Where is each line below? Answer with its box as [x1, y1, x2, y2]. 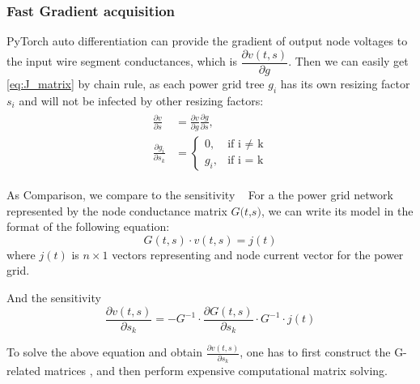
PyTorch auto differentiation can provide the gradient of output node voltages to [6, 32, 408, 49]
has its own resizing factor [280, 75, 410, 92]
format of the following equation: [6, 218, 170, 235]
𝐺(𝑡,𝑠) [231, 206, 261, 218]
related [6, 362, 41, 379]
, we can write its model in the [261, 202, 414, 219]
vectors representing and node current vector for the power [112, 245, 404, 262]
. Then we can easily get [288, 53, 409, 70]
